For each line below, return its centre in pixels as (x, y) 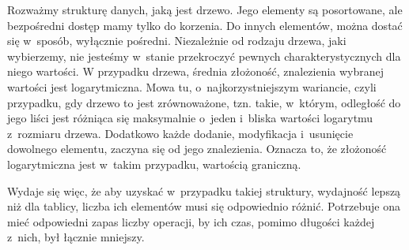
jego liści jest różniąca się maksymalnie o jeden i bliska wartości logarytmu (190, 118)
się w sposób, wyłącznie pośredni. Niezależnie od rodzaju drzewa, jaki (177, 41)
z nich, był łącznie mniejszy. (76, 237)
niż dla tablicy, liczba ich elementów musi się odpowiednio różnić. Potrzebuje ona (204, 206)
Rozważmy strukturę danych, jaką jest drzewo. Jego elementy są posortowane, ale (205, 9)
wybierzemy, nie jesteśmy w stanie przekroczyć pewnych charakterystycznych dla (204, 56)
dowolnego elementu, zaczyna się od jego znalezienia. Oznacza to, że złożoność (197, 149)
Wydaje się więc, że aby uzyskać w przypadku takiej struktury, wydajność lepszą (204, 190)
